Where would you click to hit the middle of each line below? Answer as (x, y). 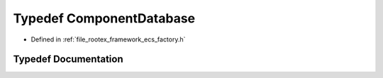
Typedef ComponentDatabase (104, 18)
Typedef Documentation (68, 59)
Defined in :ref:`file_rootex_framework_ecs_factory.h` (108, 39)
